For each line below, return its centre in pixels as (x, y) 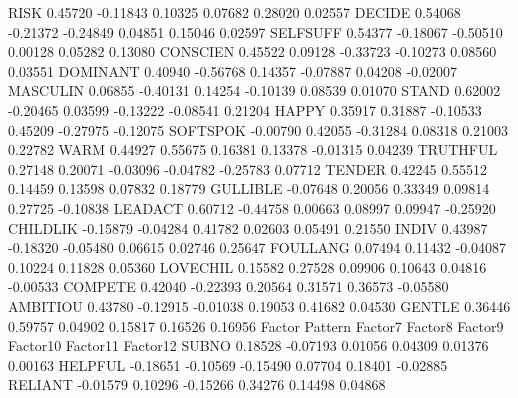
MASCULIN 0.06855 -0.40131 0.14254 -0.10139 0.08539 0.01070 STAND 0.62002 (254, 90)
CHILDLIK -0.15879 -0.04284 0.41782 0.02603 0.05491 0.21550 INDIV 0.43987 (248, 227)
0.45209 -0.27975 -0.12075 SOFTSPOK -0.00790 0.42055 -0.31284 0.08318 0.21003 (258, 129)
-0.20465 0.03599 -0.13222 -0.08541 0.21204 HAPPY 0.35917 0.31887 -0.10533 (245, 109)
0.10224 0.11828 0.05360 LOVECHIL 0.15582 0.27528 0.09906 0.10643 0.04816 (247, 266)
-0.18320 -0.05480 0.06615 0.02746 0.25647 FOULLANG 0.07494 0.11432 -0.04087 (257, 247)
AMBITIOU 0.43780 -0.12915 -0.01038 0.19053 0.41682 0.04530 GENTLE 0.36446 (259, 305)
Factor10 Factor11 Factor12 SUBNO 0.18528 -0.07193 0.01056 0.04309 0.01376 (248, 345)
